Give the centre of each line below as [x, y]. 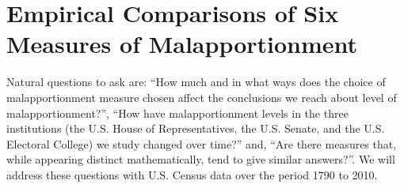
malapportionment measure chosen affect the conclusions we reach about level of [202, 97]
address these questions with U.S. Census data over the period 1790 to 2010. [192, 174]
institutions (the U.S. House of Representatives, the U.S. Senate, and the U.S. [196, 128]
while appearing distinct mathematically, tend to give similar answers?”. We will [201, 159]
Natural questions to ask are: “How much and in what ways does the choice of [196, 82]
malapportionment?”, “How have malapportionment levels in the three [177, 113]
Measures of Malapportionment [182, 44]
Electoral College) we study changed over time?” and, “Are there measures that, [202, 143]
